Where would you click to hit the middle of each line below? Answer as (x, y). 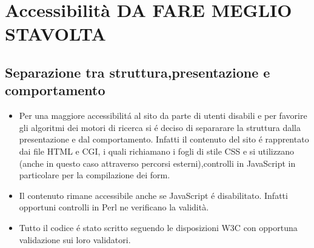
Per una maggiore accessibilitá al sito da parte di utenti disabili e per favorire (163, 116)
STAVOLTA (55, 34)
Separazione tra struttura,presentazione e (138, 72)
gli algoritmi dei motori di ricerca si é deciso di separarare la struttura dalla (160, 127)
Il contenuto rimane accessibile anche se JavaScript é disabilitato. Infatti (153, 195)
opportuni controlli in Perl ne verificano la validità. (114, 207)
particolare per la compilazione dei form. (95, 175)
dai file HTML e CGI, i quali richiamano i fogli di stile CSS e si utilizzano (156, 151)
